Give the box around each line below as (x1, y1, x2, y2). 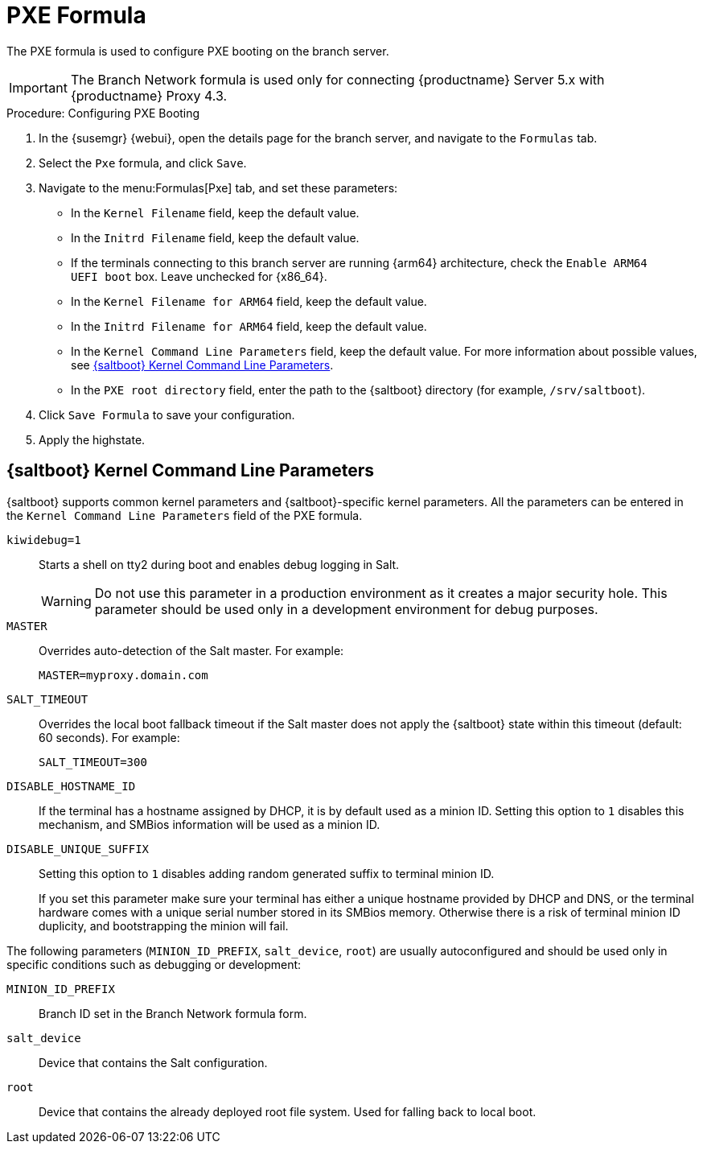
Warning (41, 592, 92, 609)
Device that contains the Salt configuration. (39, 1055, 268, 1070)
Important (9, 79, 68, 96)
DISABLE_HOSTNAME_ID (6, 779, 136, 793)
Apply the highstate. (39, 432, 146, 447)
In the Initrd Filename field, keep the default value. (71, 230, 360, 245)
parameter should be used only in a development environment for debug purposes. (94, 600, 598, 617)
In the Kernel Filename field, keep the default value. (71, 205, 360, 220)
